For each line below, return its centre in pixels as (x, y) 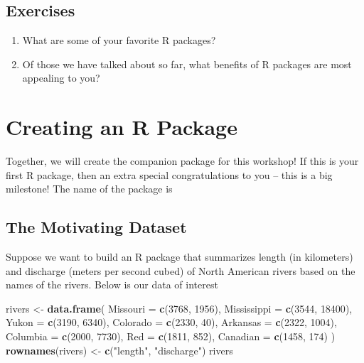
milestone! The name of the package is (89, 189)
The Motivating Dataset (96, 227)
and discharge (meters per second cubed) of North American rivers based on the (181, 270)
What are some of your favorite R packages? (119, 40)
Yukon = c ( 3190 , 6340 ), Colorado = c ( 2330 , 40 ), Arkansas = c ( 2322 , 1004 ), (171, 322)
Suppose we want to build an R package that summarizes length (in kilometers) (180, 257)
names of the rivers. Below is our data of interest (112, 285)
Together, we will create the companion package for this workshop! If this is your (182, 161)
